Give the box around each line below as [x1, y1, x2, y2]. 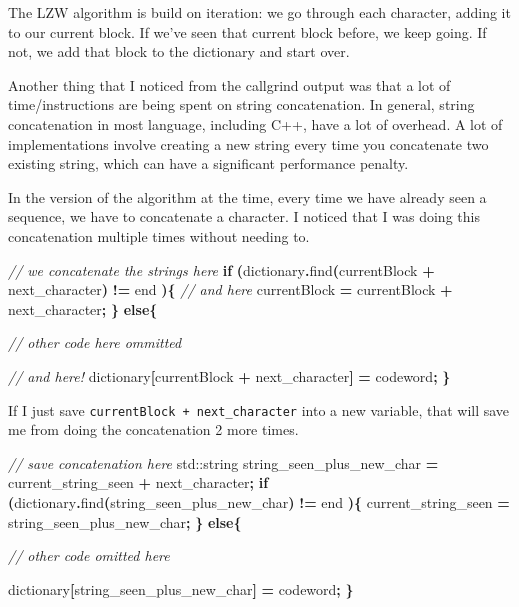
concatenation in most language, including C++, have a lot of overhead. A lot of [8, 113, 503, 134]
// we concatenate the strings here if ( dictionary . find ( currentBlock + [8, 259, 435, 280]
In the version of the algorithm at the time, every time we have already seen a [8, 186, 487, 207]
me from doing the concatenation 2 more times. [8, 419, 299, 440]
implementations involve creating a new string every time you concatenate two [8, 133, 489, 154]
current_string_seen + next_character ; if [8, 472, 269, 493]
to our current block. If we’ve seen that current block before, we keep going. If [8, 21, 487, 42]
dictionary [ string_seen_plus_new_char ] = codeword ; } [8, 578, 354, 599]
